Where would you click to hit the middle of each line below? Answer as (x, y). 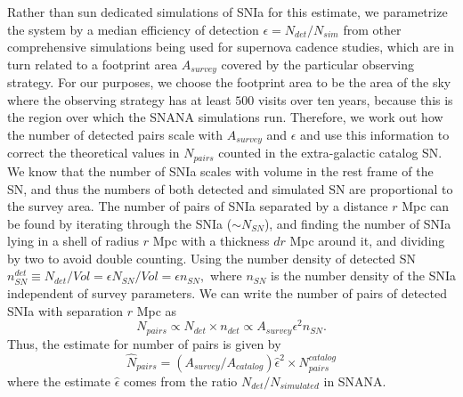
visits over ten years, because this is (355, 99)
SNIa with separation (65, 310)
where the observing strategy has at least (119, 99)
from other (372, 29)
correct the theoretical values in (93, 153)
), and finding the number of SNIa (357, 223)
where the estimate (59, 381)
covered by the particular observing (318, 64)
